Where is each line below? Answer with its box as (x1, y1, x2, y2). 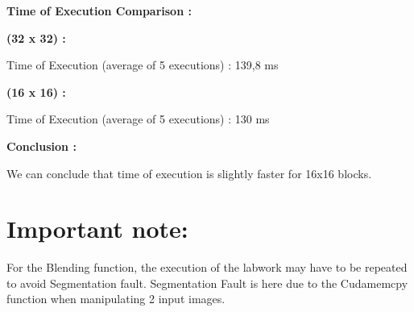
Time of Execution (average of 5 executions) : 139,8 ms (6, 56, 279, 73)
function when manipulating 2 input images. (6, 290, 226, 307)
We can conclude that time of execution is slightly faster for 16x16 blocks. (6, 164, 372, 181)
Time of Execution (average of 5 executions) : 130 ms (6, 110, 270, 127)
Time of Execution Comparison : (6, 2, 192, 19)
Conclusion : (6, 137, 77, 154)
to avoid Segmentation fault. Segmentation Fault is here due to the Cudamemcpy (6, 274, 408, 291)
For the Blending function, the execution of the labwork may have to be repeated (6, 259, 408, 276)
